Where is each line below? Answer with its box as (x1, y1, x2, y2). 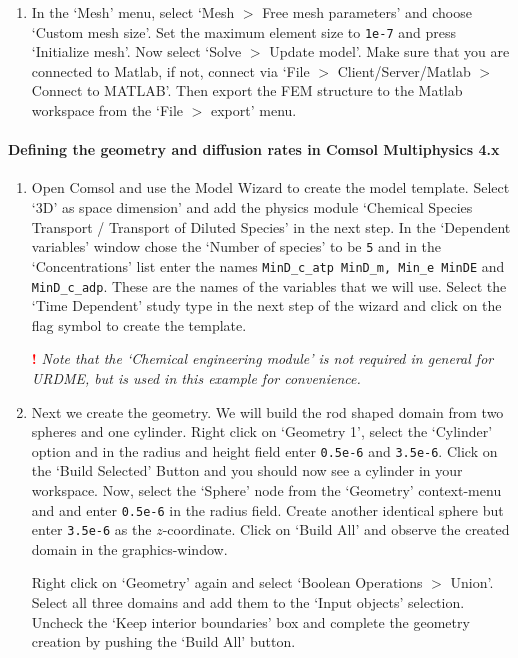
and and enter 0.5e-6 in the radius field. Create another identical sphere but (31, 499, 504, 520)
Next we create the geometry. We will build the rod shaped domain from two (31, 401, 504, 422)
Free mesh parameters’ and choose (262, 2, 472, 22)
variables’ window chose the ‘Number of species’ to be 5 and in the (31, 236, 442, 257)
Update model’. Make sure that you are (269, 41, 510, 62)
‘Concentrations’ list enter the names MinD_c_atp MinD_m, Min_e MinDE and (31, 255, 505, 276)
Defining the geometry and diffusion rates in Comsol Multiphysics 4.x (8, 139, 500, 160)
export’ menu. (211, 100, 297, 121)
